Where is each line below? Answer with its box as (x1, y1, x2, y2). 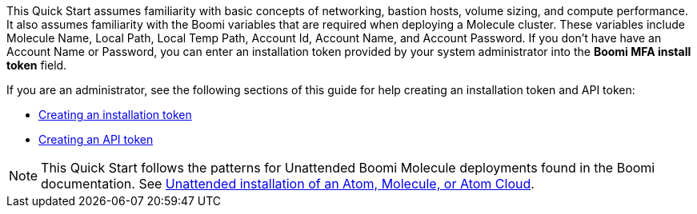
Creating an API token (38, 133, 154, 146)
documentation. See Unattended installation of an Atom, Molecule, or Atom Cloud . (41, 176, 535, 192)
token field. (6, 58, 67, 72)
